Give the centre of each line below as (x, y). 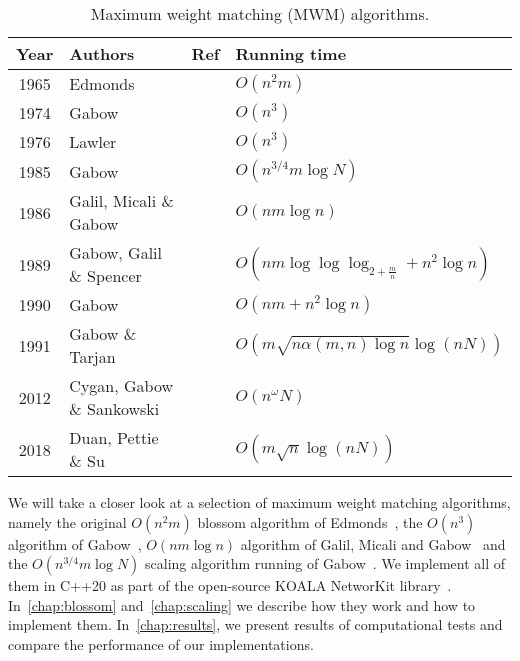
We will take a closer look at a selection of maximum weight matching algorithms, (259, 502)
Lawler (93, 141)
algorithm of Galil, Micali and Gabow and (373, 543)
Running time (291, 53)
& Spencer (105, 275)
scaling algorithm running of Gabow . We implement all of (325, 563)
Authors (102, 53)
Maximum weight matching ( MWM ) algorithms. (260, 13)
